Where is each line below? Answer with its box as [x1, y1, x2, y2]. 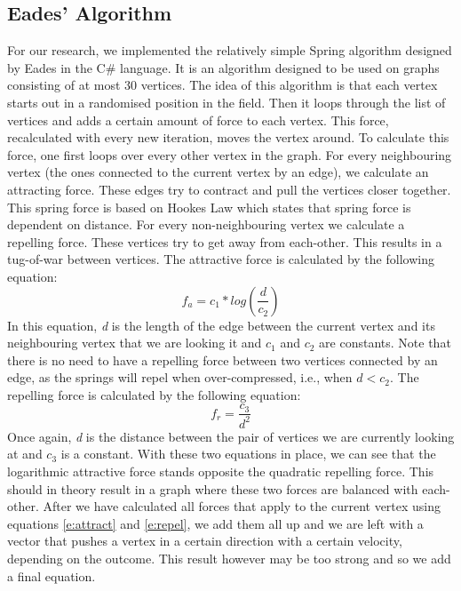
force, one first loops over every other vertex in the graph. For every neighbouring [7, 145, 452, 164]
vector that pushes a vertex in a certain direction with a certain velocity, [7, 531, 402, 550]
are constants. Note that [319, 333, 451, 352]
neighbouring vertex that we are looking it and [7, 333, 262, 352]
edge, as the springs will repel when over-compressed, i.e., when [7, 368, 353, 387]
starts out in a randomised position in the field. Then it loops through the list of [7, 92, 446, 111]
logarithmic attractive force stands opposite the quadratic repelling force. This [7, 462, 434, 481]
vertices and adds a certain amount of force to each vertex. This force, [7, 110, 389, 129]
